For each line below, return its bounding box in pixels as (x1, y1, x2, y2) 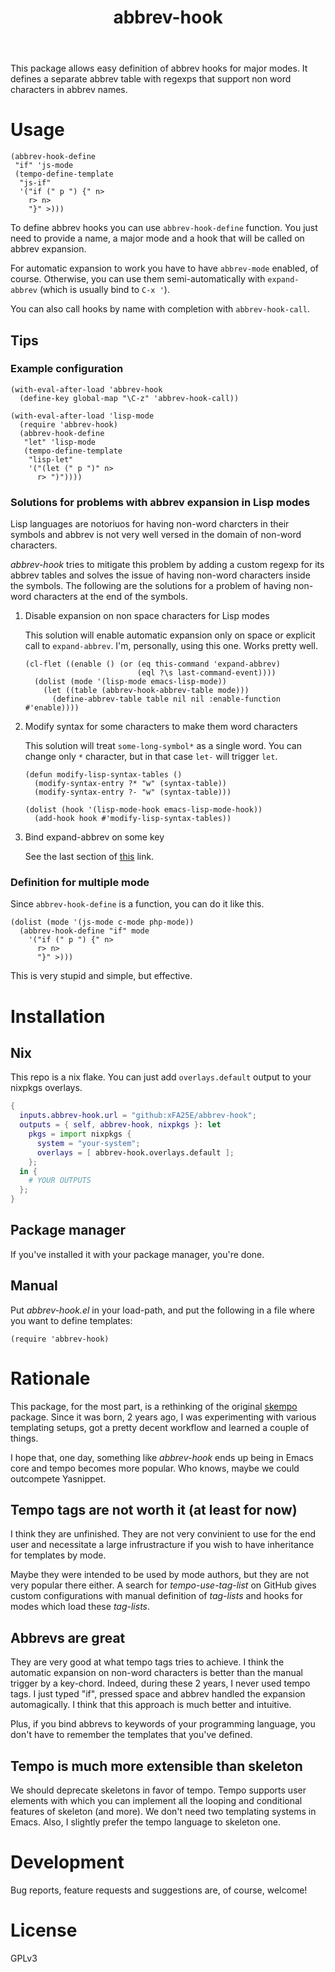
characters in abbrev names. (10, 84, 128, 96)
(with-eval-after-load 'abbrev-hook (10, 384, 163, 395)
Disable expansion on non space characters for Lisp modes (24, 610, 270, 622)
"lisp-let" (28, 454, 74, 465)
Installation (10, 1005, 106, 1028)
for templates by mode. (10, 1549, 107, 1561)
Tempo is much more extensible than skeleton (10, 1757, 303, 1775)
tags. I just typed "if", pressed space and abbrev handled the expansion (10, 1688, 306, 1700)
